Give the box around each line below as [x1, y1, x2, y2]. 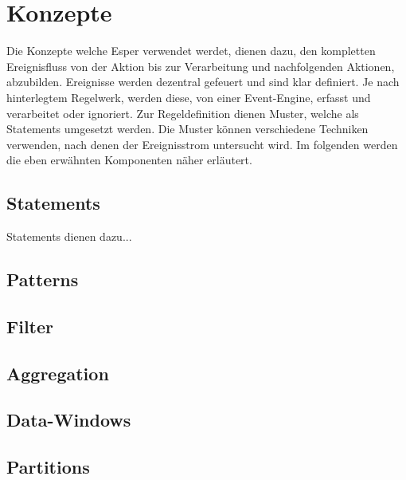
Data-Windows [6, 407, 131, 432]
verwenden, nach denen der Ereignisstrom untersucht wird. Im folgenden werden [6, 136, 398, 152]
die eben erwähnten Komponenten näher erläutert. [6, 151, 252, 168]
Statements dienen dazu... [6, 228, 132, 245]
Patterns [6, 267, 79, 292]
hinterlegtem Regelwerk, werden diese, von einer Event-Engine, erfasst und [6, 89, 371, 105]
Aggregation [6, 360, 109, 385]
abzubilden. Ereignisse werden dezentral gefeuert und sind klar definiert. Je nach [6, 73, 400, 90]
